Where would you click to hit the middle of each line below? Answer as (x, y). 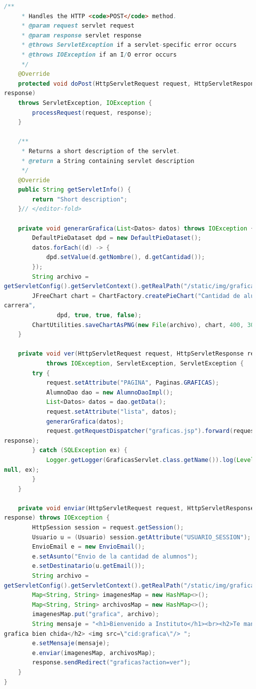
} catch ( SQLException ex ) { (80, 450)
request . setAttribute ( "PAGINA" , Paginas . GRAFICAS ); (132, 383)
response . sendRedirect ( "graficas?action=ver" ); (112, 663)
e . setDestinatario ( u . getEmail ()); (89, 566)
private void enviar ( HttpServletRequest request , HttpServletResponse (136, 508)
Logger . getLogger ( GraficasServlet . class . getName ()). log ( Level (150, 460)
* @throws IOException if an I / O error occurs (99, 54)
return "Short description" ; (80, 199)
